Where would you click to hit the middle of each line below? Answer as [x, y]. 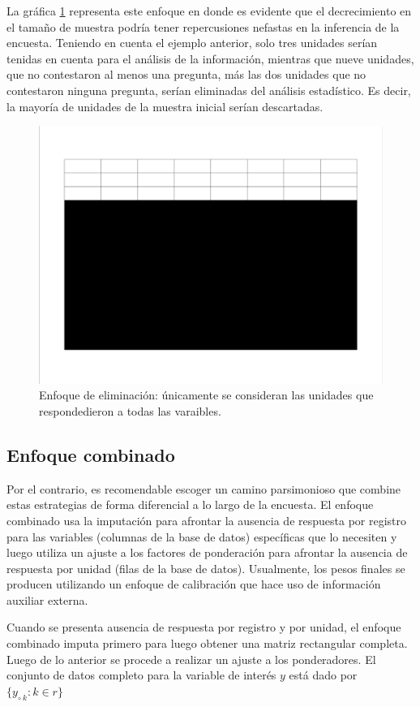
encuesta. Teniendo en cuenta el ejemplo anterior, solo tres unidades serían [192, 43]
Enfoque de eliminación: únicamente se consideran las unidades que [206, 395]
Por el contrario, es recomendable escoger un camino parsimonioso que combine [204, 488]
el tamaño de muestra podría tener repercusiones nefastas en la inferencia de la [203, 26]
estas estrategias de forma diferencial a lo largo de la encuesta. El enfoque [190, 504]
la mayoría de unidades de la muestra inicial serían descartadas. [165, 106]
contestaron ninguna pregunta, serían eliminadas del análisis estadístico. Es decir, [209, 90]
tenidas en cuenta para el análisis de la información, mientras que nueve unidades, [210, 58]
